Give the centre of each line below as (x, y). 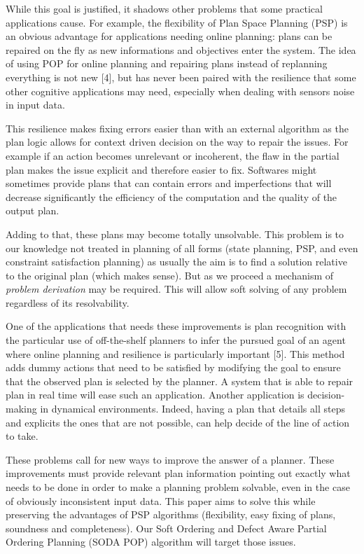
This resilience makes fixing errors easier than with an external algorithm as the (177, 128)
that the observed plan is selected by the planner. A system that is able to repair (180, 381)
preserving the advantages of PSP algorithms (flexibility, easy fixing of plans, (171, 514)
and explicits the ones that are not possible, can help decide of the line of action (178, 422)
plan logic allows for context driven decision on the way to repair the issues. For (177, 142)
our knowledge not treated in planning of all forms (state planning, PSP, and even (182, 248)
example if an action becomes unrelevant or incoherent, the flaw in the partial (173, 155)
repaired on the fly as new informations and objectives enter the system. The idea (181, 49)
